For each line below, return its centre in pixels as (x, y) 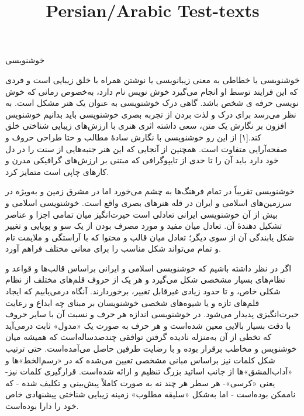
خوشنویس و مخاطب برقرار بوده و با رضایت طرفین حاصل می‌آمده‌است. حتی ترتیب (151, 348)
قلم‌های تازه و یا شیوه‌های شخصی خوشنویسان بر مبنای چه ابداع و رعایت (132, 302)
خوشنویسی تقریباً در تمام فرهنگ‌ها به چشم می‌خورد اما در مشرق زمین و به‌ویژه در (150, 191)
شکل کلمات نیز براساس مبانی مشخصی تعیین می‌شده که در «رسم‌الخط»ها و (140, 360)
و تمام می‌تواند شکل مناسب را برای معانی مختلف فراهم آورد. (113, 248)
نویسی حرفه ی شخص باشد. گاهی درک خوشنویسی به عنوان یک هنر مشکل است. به (152, 103)
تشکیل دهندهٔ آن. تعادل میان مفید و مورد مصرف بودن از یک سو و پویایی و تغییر (144, 226)
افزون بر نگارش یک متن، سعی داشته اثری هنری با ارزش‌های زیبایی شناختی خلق (146, 126)
